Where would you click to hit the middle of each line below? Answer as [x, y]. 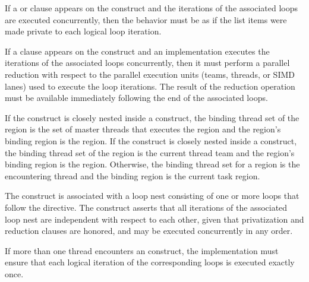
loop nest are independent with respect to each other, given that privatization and [154, 219]
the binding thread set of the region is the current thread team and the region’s [150, 152]
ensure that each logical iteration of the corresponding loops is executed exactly [150, 262]
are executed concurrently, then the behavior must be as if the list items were [146, 19]
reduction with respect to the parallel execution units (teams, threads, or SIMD [150, 74]
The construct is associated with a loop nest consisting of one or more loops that [152, 196]
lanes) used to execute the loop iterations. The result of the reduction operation [150, 86]
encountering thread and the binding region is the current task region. [133, 175]
